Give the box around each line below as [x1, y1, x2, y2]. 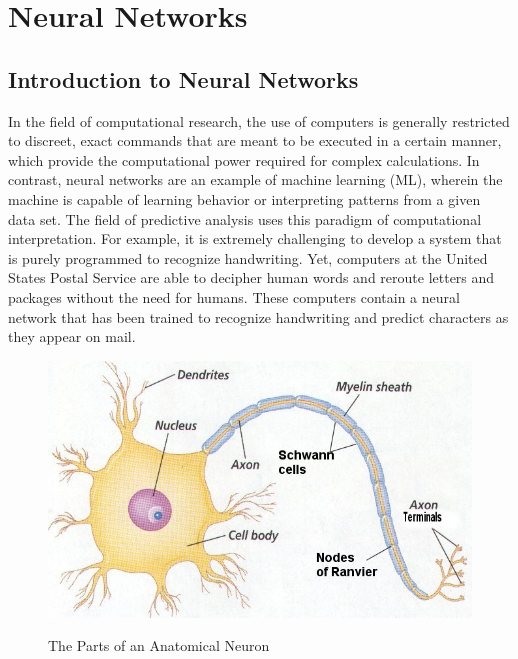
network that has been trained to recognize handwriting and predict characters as [8, 306, 509, 327]
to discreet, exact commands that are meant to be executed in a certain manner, [8, 130, 502, 151]
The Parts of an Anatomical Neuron [48, 635, 270, 656]
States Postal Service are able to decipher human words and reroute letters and [8, 267, 495, 288]
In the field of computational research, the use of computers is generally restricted [8, 110, 510, 131]
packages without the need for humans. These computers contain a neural [8, 286, 460, 307]
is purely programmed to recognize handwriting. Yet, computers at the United [8, 247, 488, 268]
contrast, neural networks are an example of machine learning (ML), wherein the [8, 169, 503, 190]
